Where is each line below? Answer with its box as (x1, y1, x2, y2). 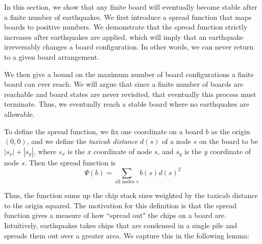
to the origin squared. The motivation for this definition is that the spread (4, 200, 237, 210)
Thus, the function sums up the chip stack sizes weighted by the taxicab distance (4, 190, 258, 201)
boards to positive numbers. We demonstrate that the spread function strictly (4, 21, 248, 32)
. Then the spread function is (25, 157, 116, 167)
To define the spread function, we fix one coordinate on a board (4, 126, 203, 136)
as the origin (211, 126, 250, 136)
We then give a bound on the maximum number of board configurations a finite (4, 68, 254, 79)
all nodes (115, 179, 135, 185)
